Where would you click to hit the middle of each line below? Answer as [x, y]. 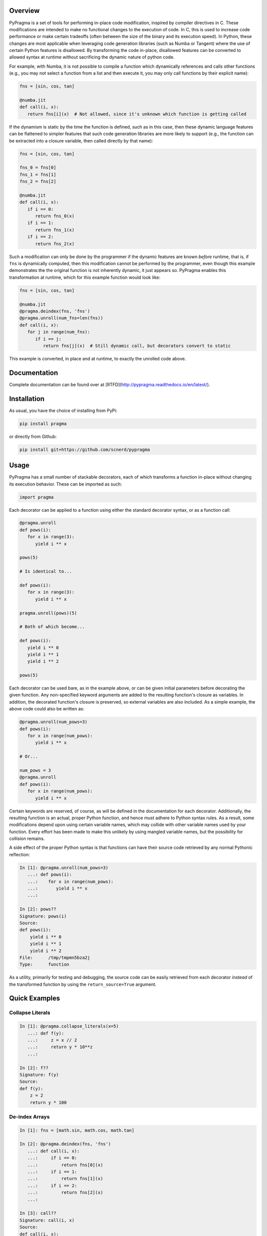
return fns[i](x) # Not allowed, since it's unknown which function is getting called [137, 114]
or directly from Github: [33, 436]
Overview [24, 11]
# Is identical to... [46, 572]
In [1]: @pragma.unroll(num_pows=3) [64, 867]
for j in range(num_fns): [59, 332]
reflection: [20, 854]
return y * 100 [48, 1102]
